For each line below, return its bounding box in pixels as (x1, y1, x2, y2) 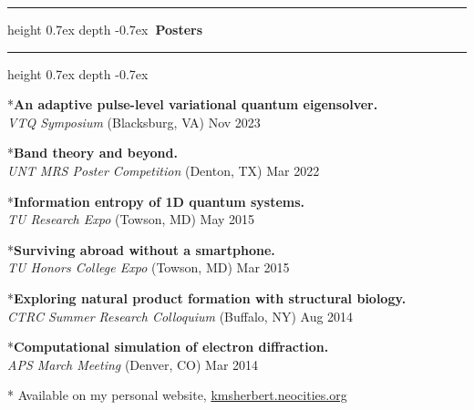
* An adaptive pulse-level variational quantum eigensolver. (7, 95, 378, 114)
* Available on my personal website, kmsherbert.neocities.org (7, 385, 347, 405)
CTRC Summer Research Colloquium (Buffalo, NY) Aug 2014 (7, 306, 354, 325)
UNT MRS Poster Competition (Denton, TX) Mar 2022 (7, 160, 320, 179)
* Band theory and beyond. (7, 143, 178, 162)
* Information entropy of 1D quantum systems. (7, 191, 305, 210)
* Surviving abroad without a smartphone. (7, 240, 275, 259)
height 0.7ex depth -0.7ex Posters (7, 20, 203, 38)
